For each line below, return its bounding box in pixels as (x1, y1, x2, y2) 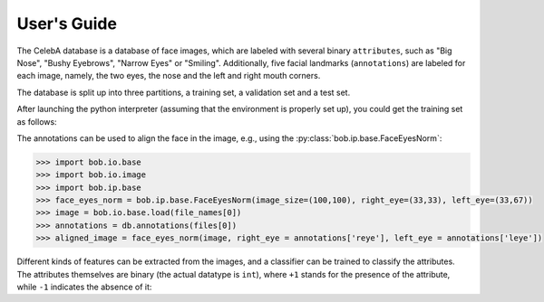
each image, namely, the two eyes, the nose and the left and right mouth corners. (16, 71, 321, 81)
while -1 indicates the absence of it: (16, 281, 152, 292)
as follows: (16, 116, 58, 127)
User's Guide (16, 14, 118, 33)
